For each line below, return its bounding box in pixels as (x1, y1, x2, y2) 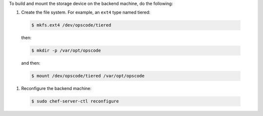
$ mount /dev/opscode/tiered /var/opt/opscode (31, 73, 145, 79)
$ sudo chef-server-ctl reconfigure (31, 99, 119, 104)
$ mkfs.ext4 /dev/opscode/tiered (31, 22, 112, 28)
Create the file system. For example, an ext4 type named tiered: (21, 10, 150, 15)
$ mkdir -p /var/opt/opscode (31, 48, 101, 53)
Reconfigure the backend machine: (21, 86, 92, 91)
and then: (21, 60, 40, 66)
